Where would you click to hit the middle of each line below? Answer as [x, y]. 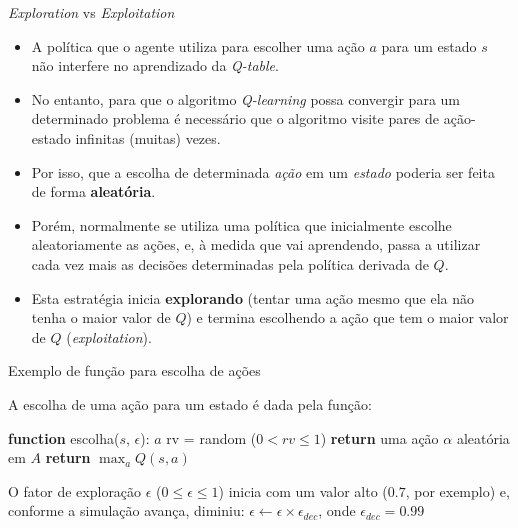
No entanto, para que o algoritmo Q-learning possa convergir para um [245, 98]
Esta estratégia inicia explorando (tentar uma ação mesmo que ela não [253, 297]
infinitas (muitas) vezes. [148, 137]
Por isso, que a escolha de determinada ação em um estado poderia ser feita [263, 171]
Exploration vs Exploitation [91, 12]
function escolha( [64, 437]
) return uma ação [379, 437]
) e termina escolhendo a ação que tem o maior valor [347, 317]
